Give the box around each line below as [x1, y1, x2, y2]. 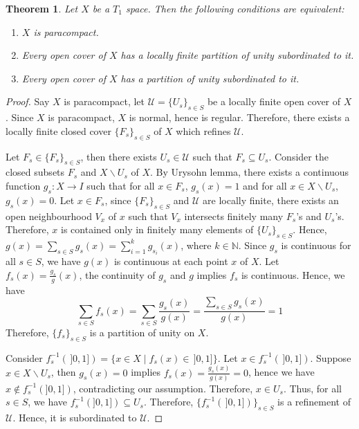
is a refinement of [277, 394, 351, 409]
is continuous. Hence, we [241, 267, 345, 282]
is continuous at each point [113, 254, 228, 268]
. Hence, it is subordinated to [12, 410, 137, 425]
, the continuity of [79, 267, 156, 282]
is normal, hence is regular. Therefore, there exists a [129, 110, 350, 125]
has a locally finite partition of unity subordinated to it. [120, 48, 354, 62]
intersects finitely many [184, 208, 284, 223]
